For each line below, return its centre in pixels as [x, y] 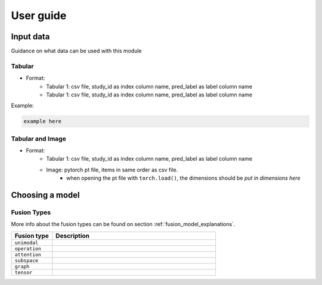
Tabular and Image [39, 139]
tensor [24, 272]
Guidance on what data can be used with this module [77, 51]
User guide [39, 15]
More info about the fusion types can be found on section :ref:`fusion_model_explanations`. [123, 224]
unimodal [27, 242]
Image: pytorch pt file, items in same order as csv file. [112, 170]
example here [43, 121]
